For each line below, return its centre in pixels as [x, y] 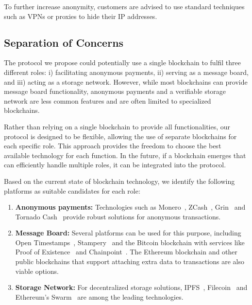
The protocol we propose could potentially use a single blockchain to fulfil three [123, 63]
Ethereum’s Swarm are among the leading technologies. [99, 296]
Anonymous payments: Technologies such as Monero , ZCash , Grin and [130, 207]
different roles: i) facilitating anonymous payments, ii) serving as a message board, [126, 72]
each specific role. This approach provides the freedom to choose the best [113, 146]
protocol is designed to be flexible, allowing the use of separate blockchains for [120, 136]
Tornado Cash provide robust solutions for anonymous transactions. [118, 216]
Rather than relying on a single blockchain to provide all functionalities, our [117, 126]
